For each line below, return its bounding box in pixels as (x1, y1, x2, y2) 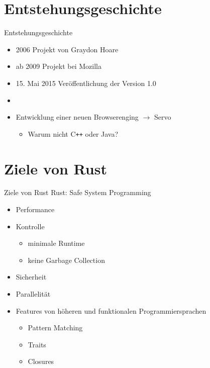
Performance (16, 204, 55, 215)
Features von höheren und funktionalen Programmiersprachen (16, 305, 206, 316)
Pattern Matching (28, 322, 83, 333)
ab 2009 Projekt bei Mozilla (16, 61, 101, 71)
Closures (28, 356, 54, 366)
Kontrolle (16, 221, 45, 231)
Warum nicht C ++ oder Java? (28, 128, 119, 139)
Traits (28, 339, 46, 349)
